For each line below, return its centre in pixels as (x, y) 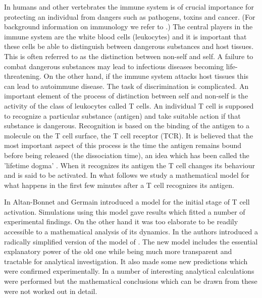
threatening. (23, 76)
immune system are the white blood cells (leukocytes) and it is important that (125, 36)
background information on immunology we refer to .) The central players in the (128, 27)
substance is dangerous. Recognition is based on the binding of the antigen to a (127, 126)
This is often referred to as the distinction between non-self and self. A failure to (129, 56)
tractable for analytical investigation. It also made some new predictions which (126, 261)
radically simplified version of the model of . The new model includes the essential (131, 241)
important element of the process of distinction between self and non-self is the (126, 96)
